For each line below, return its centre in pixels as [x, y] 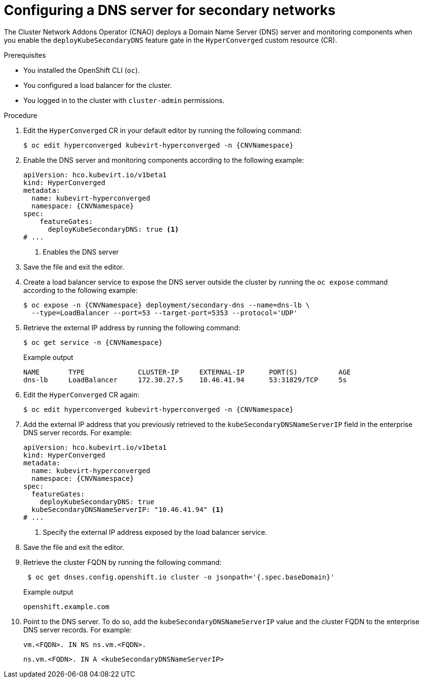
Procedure [21, 115]
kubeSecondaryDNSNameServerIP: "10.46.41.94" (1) [128, 509]
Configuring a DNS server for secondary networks [170, 10]
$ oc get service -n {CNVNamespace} [93, 342]
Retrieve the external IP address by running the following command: [132, 327]
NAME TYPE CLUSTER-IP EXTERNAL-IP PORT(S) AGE [187, 372]
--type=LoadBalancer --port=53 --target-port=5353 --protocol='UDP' [164, 313]
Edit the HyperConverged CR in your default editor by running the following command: [162, 130]
